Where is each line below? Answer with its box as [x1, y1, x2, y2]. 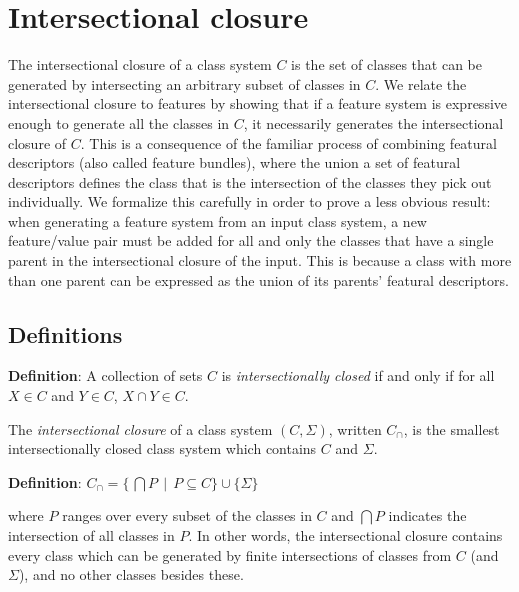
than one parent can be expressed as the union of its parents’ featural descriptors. [8, 269, 509, 290]
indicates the [388, 505, 467, 526]
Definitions [8, 318, 123, 349]
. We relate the [375, 73, 467, 94]
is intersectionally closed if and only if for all [221, 365, 495, 386]
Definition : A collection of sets [8, 365, 203, 386]
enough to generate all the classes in [8, 112, 230, 133]
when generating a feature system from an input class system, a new [8, 210, 427, 231]
